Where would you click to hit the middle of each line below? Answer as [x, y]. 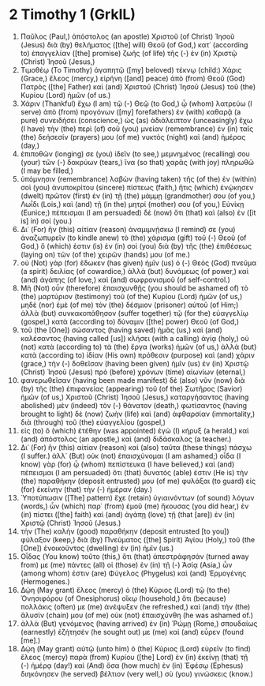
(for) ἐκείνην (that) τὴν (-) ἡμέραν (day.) [86, 489]
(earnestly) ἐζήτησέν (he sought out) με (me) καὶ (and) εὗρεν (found [132, 632]
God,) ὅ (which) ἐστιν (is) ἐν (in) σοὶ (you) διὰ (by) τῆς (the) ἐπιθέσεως [136, 246]
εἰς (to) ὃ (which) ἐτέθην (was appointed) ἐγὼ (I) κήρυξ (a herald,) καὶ [134, 430]
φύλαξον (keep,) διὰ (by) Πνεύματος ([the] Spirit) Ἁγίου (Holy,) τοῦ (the [138, 539]
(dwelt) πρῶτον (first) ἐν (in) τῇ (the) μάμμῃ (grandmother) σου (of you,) [138, 196]
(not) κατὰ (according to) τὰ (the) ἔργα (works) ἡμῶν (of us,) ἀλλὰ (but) [138, 347]
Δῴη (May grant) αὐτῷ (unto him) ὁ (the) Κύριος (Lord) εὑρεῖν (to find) [136, 648]
